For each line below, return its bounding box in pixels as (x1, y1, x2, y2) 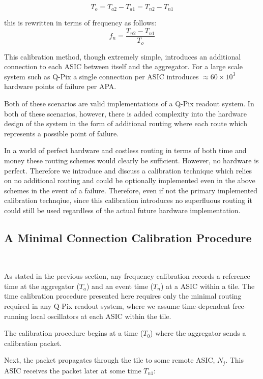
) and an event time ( (86, 280, 154, 291)
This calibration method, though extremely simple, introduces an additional (4, 51, 241, 62)
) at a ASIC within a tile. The (160, 280, 255, 291)
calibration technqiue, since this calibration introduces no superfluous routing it (4, 195, 252, 206)
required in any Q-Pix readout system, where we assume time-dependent (4, 301, 230, 311)
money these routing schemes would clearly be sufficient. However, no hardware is (4, 155, 259, 165)
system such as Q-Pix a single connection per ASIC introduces (4, 71, 199, 81)
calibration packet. (4, 337, 62, 348)
